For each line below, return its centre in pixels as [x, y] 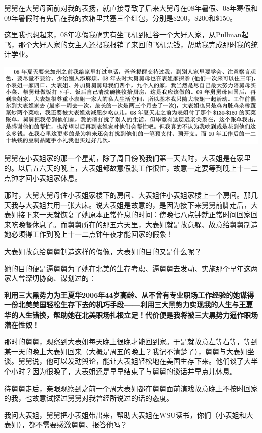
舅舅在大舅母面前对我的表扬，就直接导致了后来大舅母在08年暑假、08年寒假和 [131, 8]
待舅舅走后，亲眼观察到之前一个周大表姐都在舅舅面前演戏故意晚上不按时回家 [131, 388]
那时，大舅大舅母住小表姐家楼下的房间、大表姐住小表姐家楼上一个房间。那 [127, 195]
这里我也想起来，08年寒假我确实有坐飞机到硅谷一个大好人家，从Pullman [123, 35]
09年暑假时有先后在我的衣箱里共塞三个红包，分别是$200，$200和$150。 [120, 17]
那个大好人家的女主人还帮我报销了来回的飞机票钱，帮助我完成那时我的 [134, 44]
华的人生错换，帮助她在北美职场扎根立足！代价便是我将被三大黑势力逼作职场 [131, 315]
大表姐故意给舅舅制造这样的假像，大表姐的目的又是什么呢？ [103, 251]
